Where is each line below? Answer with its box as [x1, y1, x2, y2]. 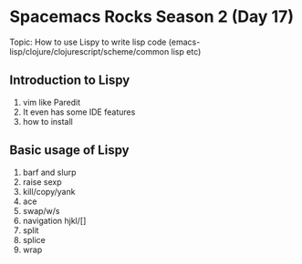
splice [22, 234, 46, 245]
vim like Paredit [22, 96, 81, 107]
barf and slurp [22, 167, 77, 178]
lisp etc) [171, 46, 202, 56]
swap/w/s [22, 205, 61, 216]
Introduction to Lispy [9, 73, 130, 88]
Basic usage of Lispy [9, 143, 130, 158]
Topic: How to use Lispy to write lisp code [9, 36, 167, 47]
